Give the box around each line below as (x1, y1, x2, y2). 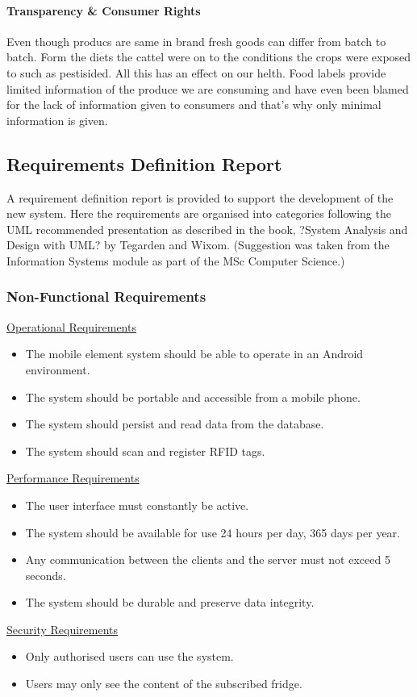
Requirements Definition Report (6, 151, 282, 176)
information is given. (6, 111, 108, 128)
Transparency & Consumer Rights (6, 2, 201, 19)
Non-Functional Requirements (6, 286, 206, 307)
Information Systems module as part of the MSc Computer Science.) (6, 252, 345, 269)
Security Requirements (6, 620, 119, 637)
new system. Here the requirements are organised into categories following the (6, 205, 391, 222)
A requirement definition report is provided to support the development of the (6, 189, 394, 206)
